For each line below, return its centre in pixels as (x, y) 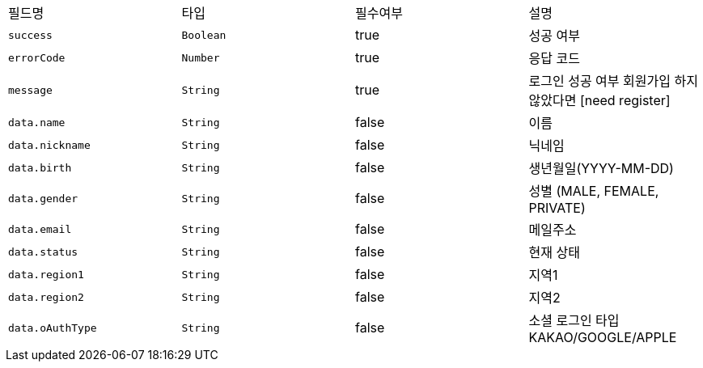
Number (201, 57)
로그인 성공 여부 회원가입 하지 (613, 81)
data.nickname (49, 145)
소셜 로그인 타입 (574, 320)
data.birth (40, 167)
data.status (43, 252)
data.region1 (46, 274)
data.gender (43, 198)
